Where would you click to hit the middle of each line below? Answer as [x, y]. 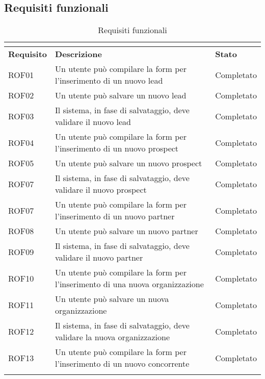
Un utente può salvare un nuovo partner [127, 231]
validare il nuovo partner [99, 258]
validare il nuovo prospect [101, 190]
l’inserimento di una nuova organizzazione [129, 284]
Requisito [28, 54]
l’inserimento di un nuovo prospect [117, 148]
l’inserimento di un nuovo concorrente [122, 364]
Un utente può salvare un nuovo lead [121, 95]
